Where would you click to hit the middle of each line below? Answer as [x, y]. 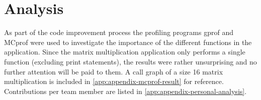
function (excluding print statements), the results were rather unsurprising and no [130, 61]
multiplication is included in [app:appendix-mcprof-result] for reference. [114, 81]
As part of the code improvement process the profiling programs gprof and [119, 32]
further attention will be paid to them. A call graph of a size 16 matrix [114, 71]
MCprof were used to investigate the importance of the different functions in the [128, 42]
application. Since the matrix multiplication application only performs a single [125, 52]
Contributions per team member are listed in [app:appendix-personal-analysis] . [125, 91]
